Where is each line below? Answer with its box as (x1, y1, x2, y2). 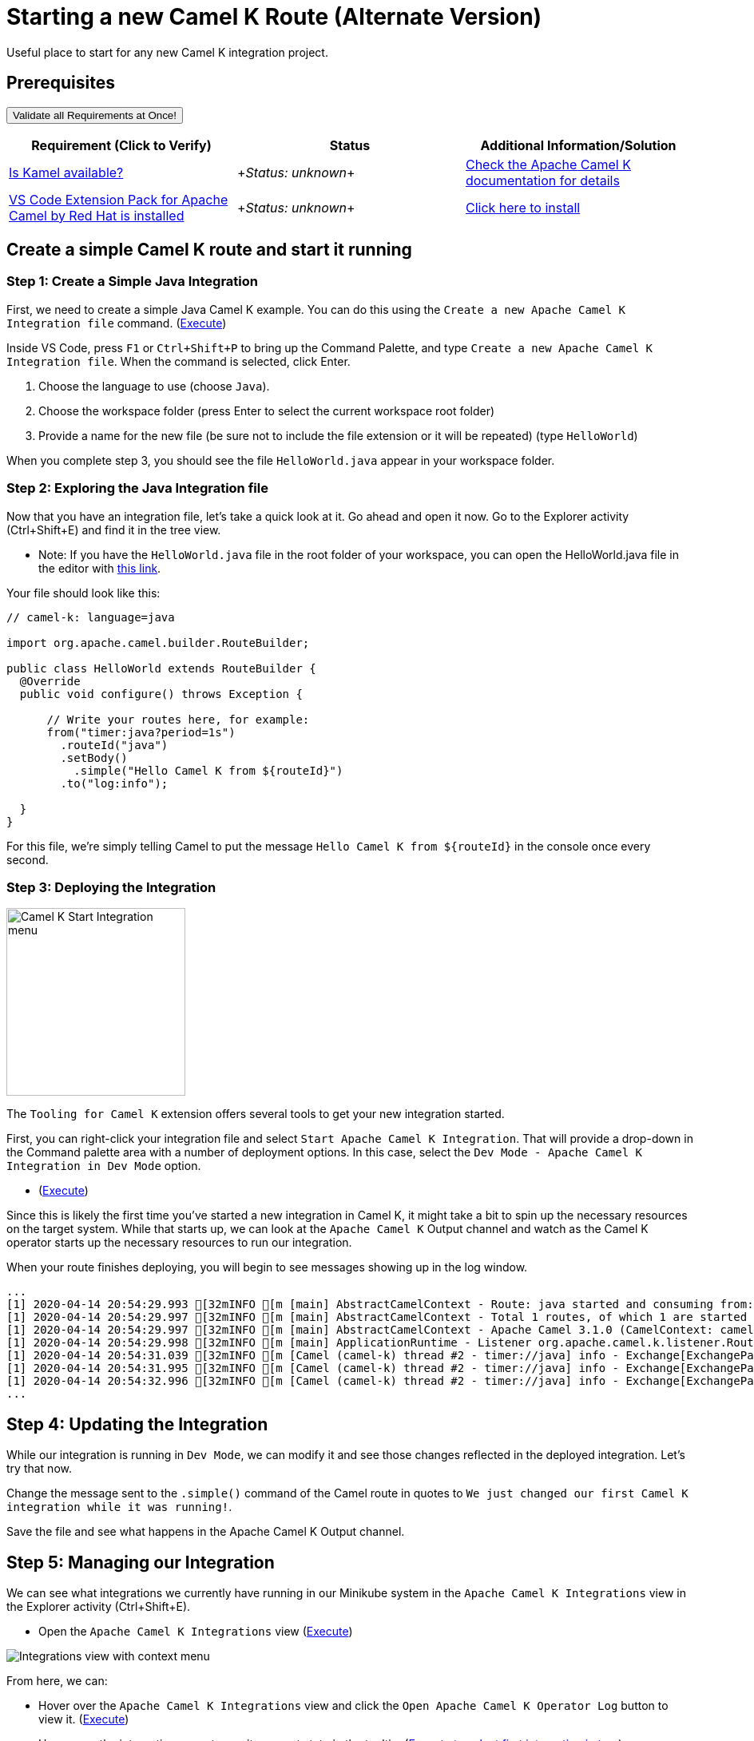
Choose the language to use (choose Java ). (38, 379, 270, 393)
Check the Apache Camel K (465, 156, 631, 173)
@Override (19, 674, 81, 688)
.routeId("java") (60, 738, 169, 752)
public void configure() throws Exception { (19, 687, 303, 700)
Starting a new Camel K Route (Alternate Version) (6, 3, 542, 30)
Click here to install (465, 199, 581, 216)
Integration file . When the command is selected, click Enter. (6, 354, 351, 368)
